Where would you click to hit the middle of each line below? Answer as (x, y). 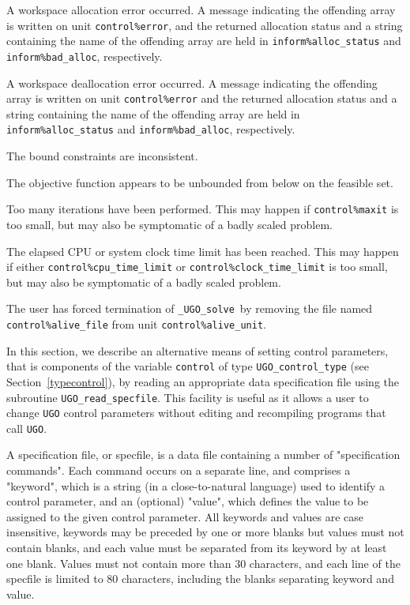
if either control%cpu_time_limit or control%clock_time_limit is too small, (197, 267)
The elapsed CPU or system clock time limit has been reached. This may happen (203, 251)
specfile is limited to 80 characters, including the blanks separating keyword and (200, 579)
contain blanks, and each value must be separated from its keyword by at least (197, 548)
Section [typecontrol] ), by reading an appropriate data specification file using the (203, 381)
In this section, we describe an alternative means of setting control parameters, (197, 350)
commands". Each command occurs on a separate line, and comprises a (179, 470)
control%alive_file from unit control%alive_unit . (136, 324)
